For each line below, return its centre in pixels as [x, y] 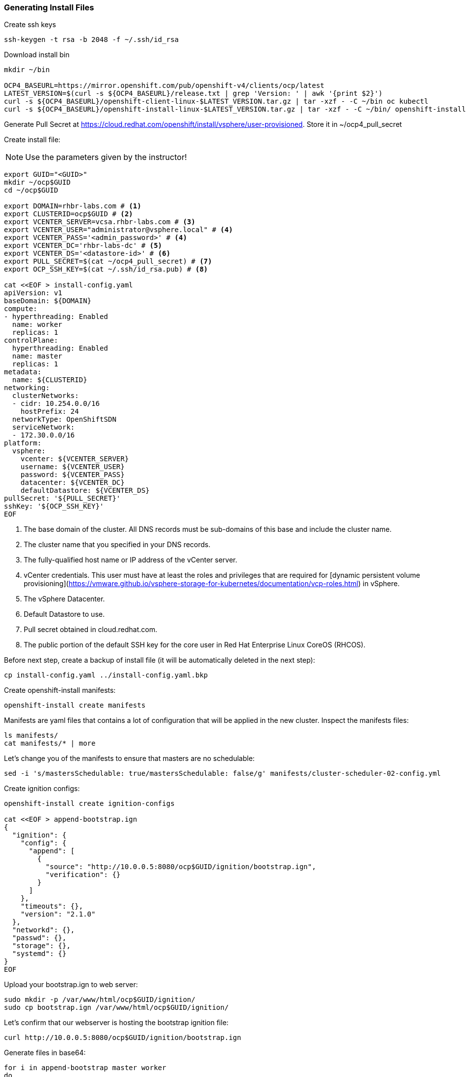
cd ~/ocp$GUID [31, 190]
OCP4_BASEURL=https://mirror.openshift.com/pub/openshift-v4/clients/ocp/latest [164, 86]
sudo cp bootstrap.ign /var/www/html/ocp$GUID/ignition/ [116, 1008]
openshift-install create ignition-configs [89, 804]
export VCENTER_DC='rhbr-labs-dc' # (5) [83, 246]
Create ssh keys [30, 25]
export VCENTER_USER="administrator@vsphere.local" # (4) [118, 230]
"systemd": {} [39, 954]
